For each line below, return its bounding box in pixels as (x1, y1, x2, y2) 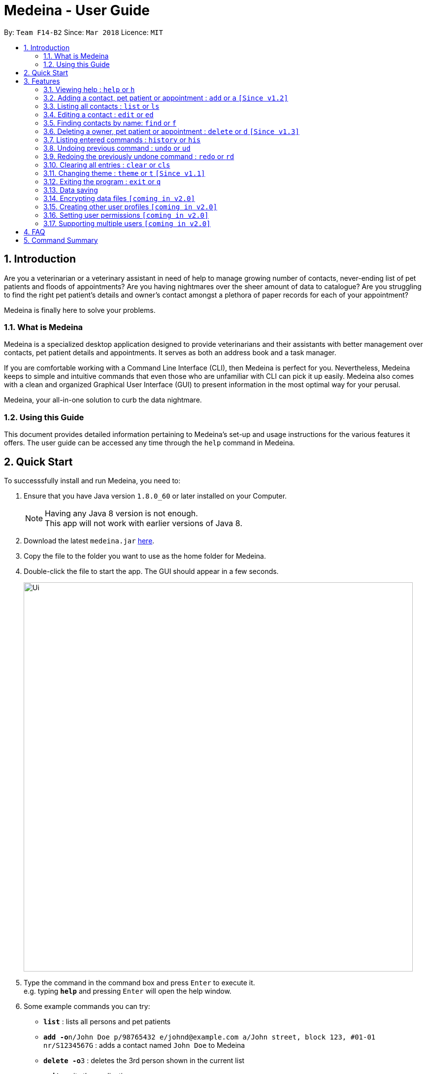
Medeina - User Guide (4, 2, 150, 19)
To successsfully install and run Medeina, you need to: (4, 476, 181, 485)
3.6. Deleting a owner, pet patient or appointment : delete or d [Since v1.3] (43, 127, 299, 135)
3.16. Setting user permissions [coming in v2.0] (43, 210, 209, 219)
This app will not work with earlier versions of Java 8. (45, 518, 242, 528)
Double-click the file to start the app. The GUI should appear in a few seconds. (24, 567, 279, 575)
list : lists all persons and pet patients (43, 1017, 171, 1026)
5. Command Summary (24, 235, 98, 244)
